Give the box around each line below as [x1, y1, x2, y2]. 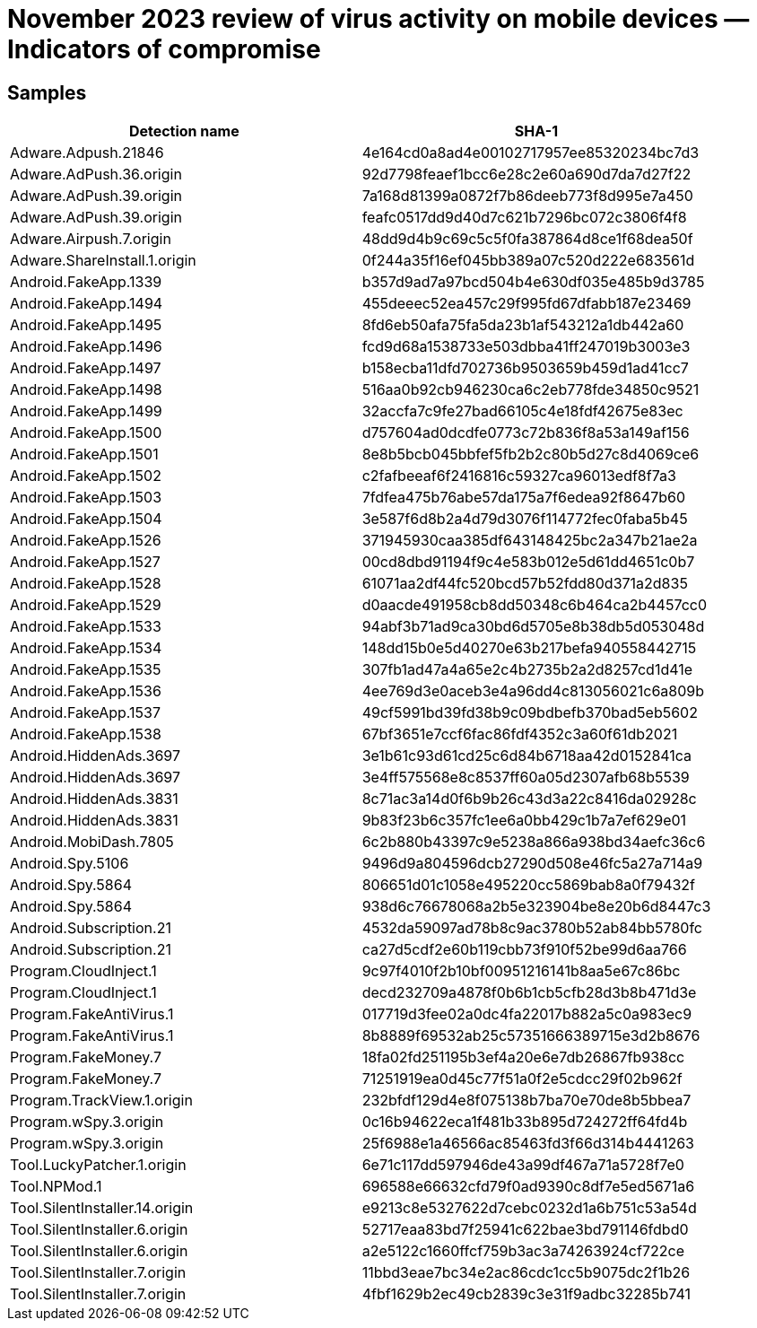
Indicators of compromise [7, 34, 321, 65]
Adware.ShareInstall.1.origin [10, 251, 196, 270]
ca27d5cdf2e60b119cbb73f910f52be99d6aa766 [361, 940, 687, 959]
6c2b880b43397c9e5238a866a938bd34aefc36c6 [361, 833, 706, 852]
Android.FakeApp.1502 [10, 467, 161, 485]
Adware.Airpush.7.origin [10, 230, 171, 249]
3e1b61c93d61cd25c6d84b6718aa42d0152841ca [361, 747, 692, 765]
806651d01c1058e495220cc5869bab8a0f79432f [361, 876, 696, 895]
